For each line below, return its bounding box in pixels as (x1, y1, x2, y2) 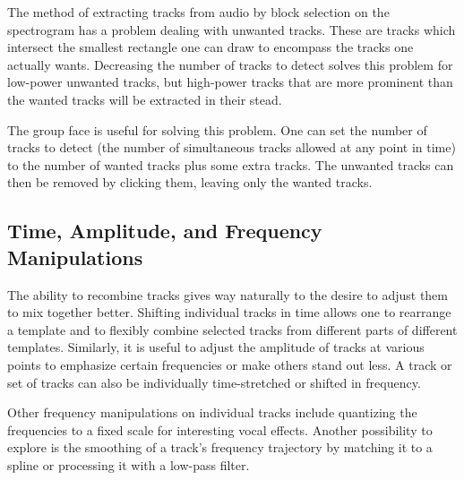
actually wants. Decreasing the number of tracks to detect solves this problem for (7, 55, 453, 73)
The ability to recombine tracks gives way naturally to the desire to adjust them (7, 285, 448, 304)
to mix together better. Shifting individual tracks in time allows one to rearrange (7, 303, 451, 321)
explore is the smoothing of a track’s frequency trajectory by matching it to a (7, 438, 433, 457)
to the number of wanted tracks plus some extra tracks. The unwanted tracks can (7, 155, 454, 174)
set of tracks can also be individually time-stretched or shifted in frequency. (7, 373, 421, 391)
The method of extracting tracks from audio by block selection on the (7, 3, 390, 21)
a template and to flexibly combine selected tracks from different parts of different (7, 320, 458, 339)
